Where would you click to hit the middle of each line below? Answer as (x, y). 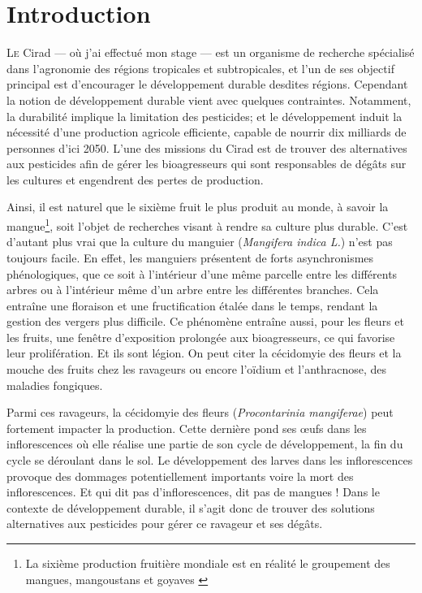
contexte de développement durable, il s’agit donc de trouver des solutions (191, 507)
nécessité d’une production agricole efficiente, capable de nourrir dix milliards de (207, 132)
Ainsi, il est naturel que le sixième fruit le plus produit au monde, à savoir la (198, 207)
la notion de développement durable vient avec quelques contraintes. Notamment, (209, 100)
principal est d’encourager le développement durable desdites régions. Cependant (207, 84)
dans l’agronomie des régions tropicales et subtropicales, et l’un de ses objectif (200, 68)
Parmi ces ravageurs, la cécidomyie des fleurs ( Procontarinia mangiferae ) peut (200, 412)
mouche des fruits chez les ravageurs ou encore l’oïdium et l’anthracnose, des (197, 369)
